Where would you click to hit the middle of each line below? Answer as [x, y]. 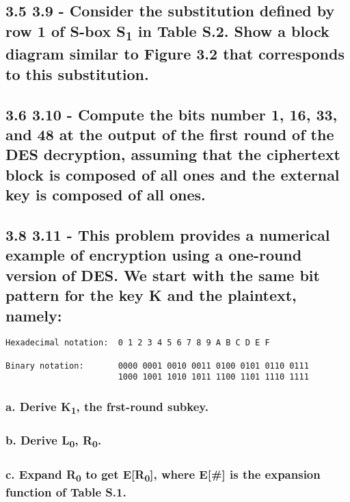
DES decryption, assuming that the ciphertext [173, 154]
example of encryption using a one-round [154, 255]
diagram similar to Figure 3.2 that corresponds [175, 54]
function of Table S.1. [66, 491]
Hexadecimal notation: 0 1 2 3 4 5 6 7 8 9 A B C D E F [138, 343]
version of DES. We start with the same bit [163, 275]
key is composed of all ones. [106, 195]
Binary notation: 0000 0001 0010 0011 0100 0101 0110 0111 [157, 366]
